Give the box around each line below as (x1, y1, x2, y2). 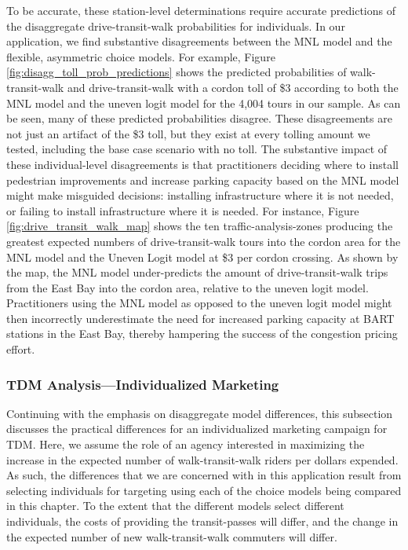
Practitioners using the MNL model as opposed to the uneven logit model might (6, 295, 392, 311)
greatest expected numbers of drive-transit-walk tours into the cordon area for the (6, 233, 401, 249)
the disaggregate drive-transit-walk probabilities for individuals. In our (6, 17, 345, 34)
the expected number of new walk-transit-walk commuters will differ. (6, 528, 337, 544)
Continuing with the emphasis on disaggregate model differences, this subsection (6, 405, 393, 421)
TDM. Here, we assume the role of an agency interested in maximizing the (6, 436, 365, 453)
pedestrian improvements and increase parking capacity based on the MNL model (6, 171, 399, 188)
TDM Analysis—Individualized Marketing (6, 374, 279, 394)
